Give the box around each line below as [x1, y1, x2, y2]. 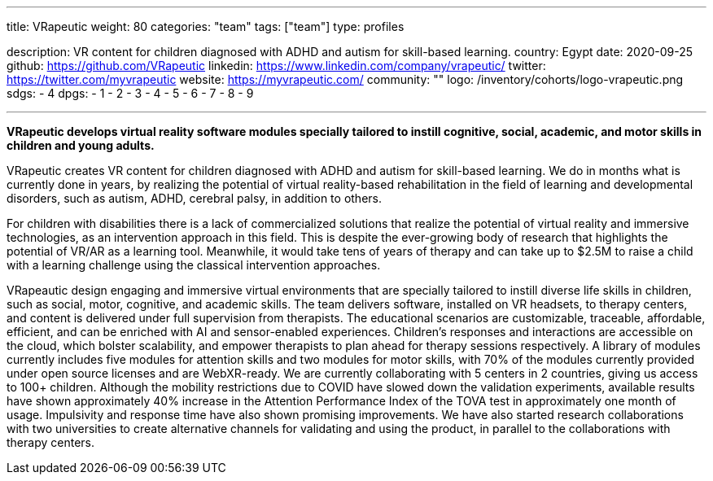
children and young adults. [7, 138, 155, 152]
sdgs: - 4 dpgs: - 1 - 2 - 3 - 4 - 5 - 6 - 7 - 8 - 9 [7, 86, 254, 100]
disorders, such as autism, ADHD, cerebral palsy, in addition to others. [7, 191, 383, 205]
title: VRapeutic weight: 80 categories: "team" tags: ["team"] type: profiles [7, 20, 405, 33]
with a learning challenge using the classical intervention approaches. [7, 258, 381, 272]
